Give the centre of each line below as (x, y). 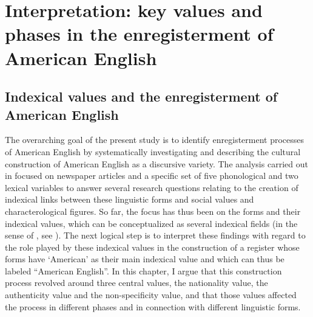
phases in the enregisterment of (139, 34)
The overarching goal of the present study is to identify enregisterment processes (155, 140)
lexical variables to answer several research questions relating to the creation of (152, 187)
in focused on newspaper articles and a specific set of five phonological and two (152, 176)
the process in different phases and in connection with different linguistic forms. (153, 306)
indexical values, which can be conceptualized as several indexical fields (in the (151, 223)
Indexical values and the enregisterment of (141, 96)
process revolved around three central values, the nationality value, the (136, 283)
